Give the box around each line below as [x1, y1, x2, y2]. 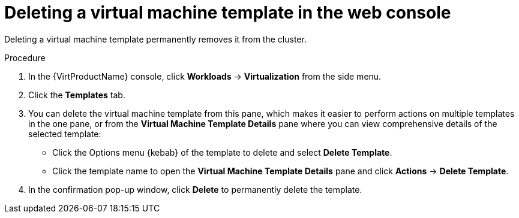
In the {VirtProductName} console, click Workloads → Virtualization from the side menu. [28, 71, 382, 81]
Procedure [4, 52, 46, 63]
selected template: [28, 128, 101, 139]
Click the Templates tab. [28, 89, 125, 100]
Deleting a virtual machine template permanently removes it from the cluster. [4, 34, 307, 44]
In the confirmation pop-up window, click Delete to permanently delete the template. [28, 184, 362, 195]
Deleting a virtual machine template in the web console [4, 2, 451, 23]
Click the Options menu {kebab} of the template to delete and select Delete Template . [52, 147, 392, 158]
